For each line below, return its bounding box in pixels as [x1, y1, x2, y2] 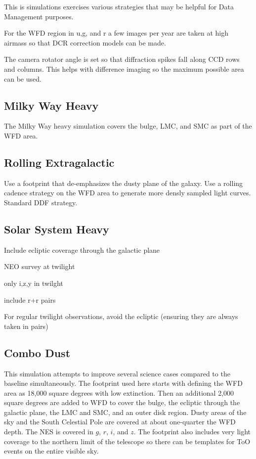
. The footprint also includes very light [133, 426, 251, 437]
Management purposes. [4, 11, 74, 21]
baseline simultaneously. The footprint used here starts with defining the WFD [4, 378, 243, 388]
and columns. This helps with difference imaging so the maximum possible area [4, 63, 244, 74]
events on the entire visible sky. [4, 446, 99, 456]
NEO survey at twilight [4, 261, 75, 272]
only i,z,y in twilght [4, 277, 63, 288]
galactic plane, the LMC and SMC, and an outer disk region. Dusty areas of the [4, 407, 247, 417]
